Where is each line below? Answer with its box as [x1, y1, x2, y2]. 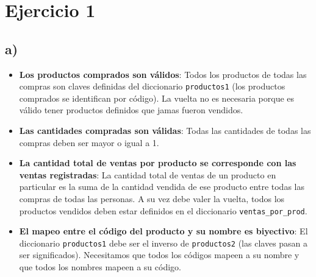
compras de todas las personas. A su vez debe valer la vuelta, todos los [19, 192, 285, 205]
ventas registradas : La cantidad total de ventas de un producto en [19, 168, 276, 181]
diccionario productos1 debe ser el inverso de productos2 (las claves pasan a [19, 236, 308, 249]
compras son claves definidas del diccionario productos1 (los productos [19, 80, 285, 93]
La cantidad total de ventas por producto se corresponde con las [19, 156, 296, 169]
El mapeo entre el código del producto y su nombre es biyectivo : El [19, 225, 308, 237]
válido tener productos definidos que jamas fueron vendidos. [19, 103, 243, 116]
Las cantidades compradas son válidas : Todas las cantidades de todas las [19, 124, 311, 137]
